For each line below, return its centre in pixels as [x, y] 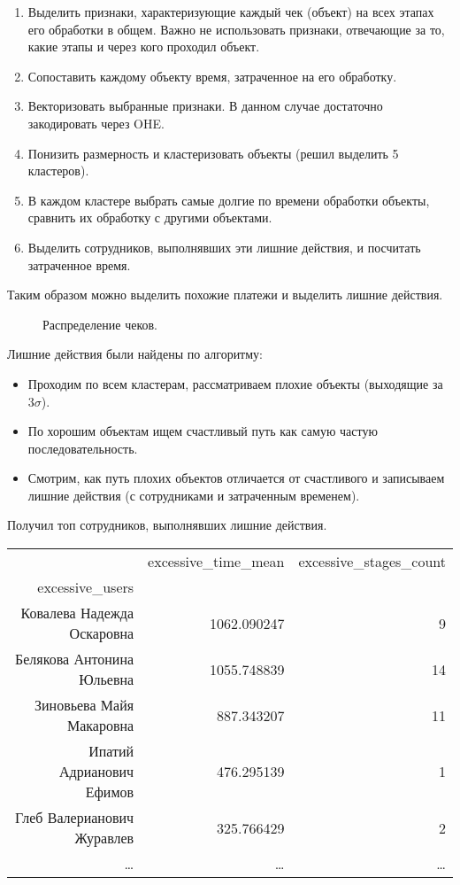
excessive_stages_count [372, 562]
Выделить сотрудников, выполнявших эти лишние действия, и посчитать [224, 247]
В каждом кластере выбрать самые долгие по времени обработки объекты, [229, 200]
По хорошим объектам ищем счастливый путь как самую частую [203, 431]
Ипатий [111, 751]
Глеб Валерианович [75, 818]
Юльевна [107, 679]
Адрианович [97, 772]
